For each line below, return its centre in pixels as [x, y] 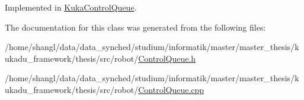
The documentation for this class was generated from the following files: [135, 27]
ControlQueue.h [167, 58]
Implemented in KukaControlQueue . [71, 7]
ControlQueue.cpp [171, 89]
